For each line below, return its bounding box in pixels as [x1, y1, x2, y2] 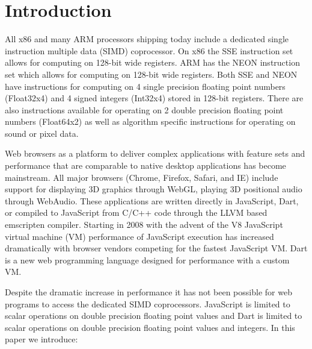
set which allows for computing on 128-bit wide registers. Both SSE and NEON [5, 68, 298, 80]
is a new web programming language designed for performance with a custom [5, 253, 290, 266]
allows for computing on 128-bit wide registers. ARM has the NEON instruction [5, 56, 300, 69]
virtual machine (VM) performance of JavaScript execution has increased [5, 230, 274, 242]
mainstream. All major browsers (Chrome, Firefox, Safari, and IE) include [5, 171, 278, 183]
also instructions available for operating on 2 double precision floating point [5, 103, 284, 116]
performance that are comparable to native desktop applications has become [5, 159, 286, 172]
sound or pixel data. [5, 127, 79, 139]
